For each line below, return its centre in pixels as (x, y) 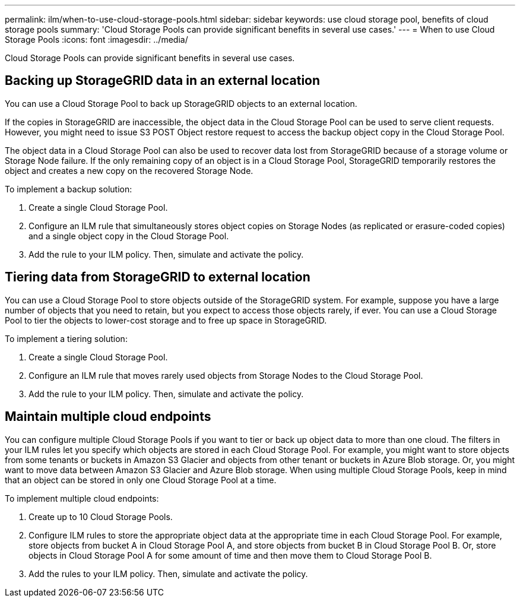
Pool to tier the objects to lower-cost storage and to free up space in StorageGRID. (166, 320)
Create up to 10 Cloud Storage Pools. (101, 517)
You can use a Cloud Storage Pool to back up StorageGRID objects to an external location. (181, 103)
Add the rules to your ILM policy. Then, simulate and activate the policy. (168, 574)
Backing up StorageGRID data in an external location (163, 81)
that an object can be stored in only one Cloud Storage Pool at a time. (141, 480)
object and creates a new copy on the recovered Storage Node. (129, 170)
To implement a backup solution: (69, 189)
